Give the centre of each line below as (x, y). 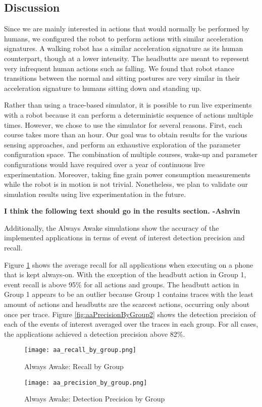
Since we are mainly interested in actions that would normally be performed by (127, 29)
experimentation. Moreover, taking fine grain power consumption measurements (127, 174)
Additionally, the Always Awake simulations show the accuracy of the (112, 227)
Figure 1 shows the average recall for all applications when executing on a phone (129, 264)
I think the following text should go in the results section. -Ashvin (122, 211)
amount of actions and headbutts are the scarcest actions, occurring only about (127, 304)
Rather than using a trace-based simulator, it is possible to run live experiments (128, 105)
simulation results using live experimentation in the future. (95, 194)
